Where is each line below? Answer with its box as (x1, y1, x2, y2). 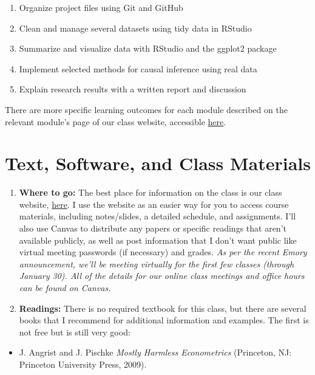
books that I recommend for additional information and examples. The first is (19, 314, 309, 326)
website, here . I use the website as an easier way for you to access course (19, 198, 289, 210)
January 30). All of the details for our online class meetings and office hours (19, 269, 305, 282)
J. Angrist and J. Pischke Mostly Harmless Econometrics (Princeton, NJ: (19, 346, 292, 359)
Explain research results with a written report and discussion (19, 83, 246, 95)
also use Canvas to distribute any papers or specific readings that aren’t (19, 222, 286, 235)
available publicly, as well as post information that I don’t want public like (19, 233, 297, 246)
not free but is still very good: (19, 325, 130, 338)
